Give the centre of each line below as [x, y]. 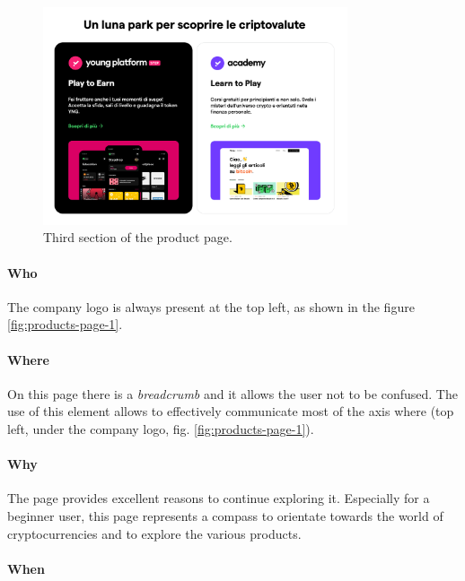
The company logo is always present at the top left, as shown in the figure [211, 306]
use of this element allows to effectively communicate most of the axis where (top [231, 411]
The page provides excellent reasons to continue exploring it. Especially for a [219, 498]
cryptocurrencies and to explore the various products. [154, 533]
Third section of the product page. [138, 237]
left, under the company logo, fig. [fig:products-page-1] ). [161, 428]
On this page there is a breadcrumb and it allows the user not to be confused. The [232, 393]
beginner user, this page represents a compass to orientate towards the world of [225, 515]
